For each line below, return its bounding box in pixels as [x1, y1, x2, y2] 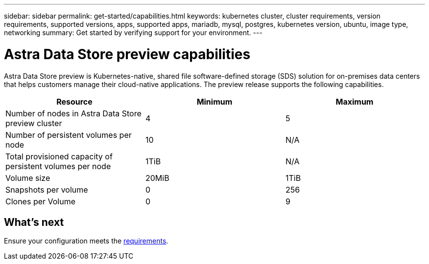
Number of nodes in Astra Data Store [5, 108, 142, 118]
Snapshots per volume [5, 184, 88, 195]
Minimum [196, 96, 233, 107]
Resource [56, 96, 93, 107]
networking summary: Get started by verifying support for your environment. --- [4, 28, 262, 37]
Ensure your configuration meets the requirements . [4, 237, 168, 245]
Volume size [5, 173, 50, 183]
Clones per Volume [5, 196, 76, 206]
